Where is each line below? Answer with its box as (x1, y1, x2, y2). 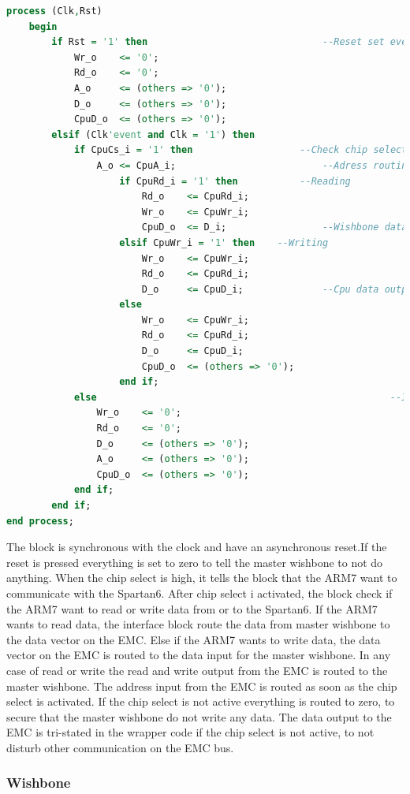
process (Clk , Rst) (6, 6, 102, 17)
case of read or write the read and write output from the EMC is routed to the (6, 662, 388, 678)
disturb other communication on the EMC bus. (6, 739, 234, 755)
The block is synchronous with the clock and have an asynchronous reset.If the (6, 539, 387, 555)
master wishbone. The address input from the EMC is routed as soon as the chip (6, 677, 397, 694)
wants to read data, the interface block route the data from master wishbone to (6, 616, 390, 632)
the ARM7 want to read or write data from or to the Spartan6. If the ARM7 (6, 600, 378, 617)
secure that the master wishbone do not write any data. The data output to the (6, 708, 392, 725)
